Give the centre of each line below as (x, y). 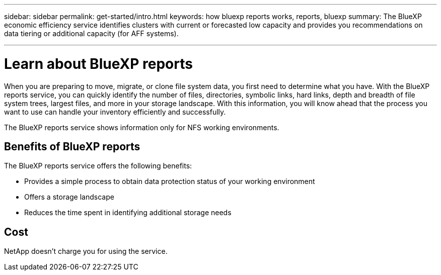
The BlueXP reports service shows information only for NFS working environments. (142, 127)
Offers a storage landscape (69, 197)
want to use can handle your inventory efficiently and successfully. (115, 112)
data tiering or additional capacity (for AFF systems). (91, 33)
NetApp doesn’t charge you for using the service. (86, 251)
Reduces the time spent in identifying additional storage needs (128, 213)
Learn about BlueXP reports (98, 64)
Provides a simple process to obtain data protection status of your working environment (170, 181)
